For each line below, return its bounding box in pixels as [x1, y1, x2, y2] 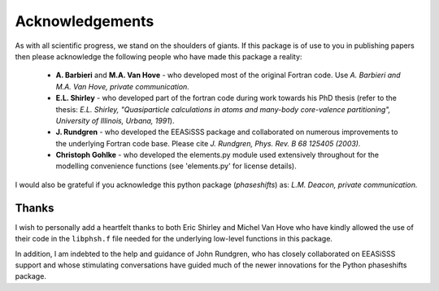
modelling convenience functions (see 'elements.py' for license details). [55, 161, 297, 171]
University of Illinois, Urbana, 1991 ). [55, 115, 175, 125]
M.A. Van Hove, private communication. [55, 81, 190, 91]
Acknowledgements [15, 12, 154, 30]
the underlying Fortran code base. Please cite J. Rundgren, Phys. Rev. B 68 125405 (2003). [55, 138, 361, 148]
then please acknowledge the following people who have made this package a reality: [15, 51, 302, 61]
